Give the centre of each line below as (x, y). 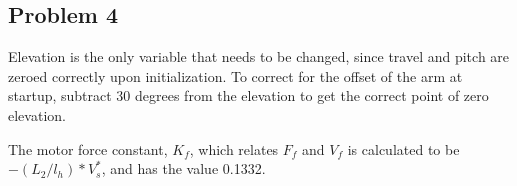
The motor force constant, (88, 148)
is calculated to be (403, 148)
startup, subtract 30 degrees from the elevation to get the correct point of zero (248, 95)
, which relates (234, 148)
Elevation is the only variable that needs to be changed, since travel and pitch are (259, 56)
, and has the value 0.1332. (183, 168)
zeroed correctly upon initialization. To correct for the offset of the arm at (235, 75)
